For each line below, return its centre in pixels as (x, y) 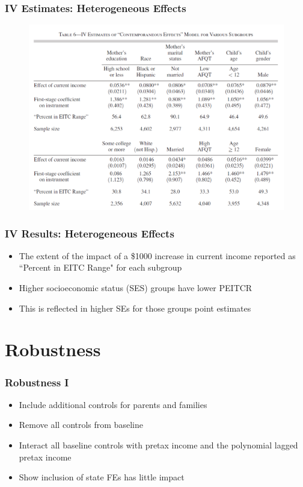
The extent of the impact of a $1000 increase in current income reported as (157, 255)
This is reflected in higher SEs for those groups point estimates (135, 308)
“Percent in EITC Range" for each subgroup (100, 267)
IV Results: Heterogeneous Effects (90, 233)
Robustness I (37, 382)
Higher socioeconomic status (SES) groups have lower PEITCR (136, 288)
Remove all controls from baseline (81, 425)
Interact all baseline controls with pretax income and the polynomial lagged (158, 445)
